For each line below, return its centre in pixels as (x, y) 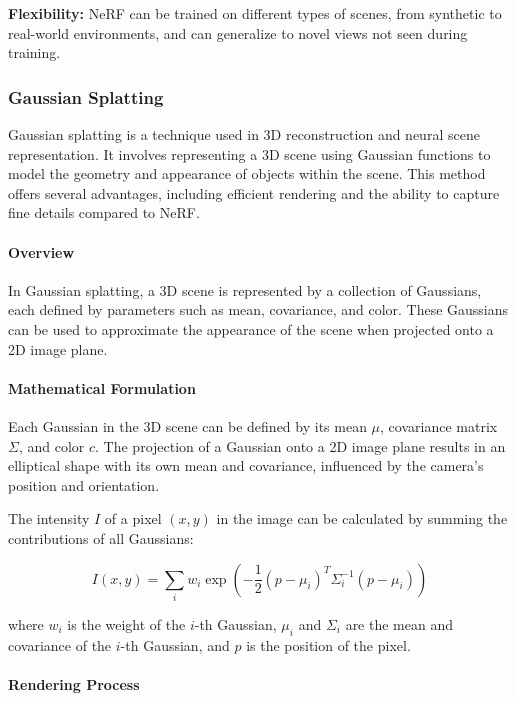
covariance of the (60, 644)
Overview (41, 251)
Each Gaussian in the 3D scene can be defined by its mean (187, 425)
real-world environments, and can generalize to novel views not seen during (238, 32)
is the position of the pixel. (328, 644)
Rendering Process (74, 683)
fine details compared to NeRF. (104, 212)
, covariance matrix (439, 425)
